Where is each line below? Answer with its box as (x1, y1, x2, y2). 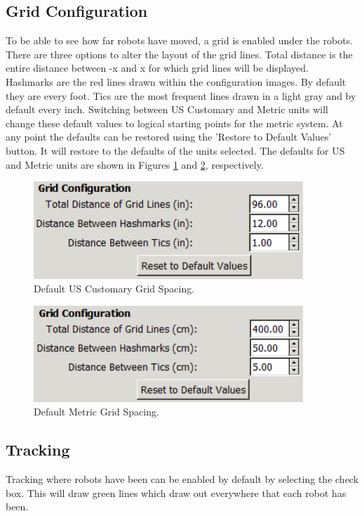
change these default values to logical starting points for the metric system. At (6, 115, 343, 130)
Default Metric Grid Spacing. (34, 404, 159, 419)
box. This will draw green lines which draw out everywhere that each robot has (6, 485, 346, 500)
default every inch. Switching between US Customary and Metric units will (6, 102, 328, 117)
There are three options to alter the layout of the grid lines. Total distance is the (6, 46, 353, 61)
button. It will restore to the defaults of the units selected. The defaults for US (6, 143, 345, 157)
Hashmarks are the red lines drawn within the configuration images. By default (6, 74, 346, 89)
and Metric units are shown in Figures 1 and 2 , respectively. (6, 157, 264, 172)
